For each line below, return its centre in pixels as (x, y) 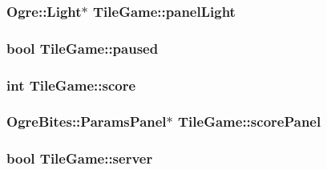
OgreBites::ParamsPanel (87, 121)
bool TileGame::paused (83, 48)
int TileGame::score (71, 85)
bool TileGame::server (80, 158)
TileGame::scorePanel (250, 121)
